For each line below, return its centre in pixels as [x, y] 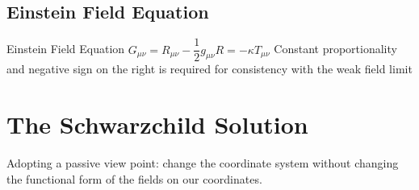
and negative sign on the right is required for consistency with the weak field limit [209, 69]
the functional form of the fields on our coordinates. [134, 178]
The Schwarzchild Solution [157, 124]
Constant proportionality [335, 49]
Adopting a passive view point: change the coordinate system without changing [203, 162]
